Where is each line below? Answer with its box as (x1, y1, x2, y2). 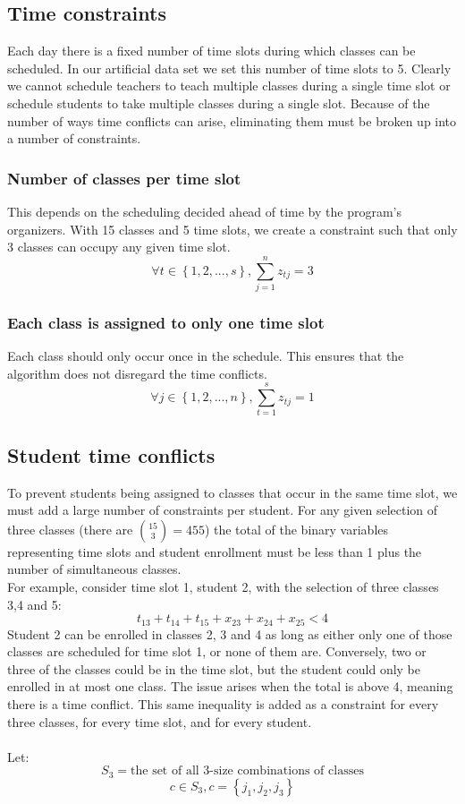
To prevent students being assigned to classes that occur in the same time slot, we (7, 483, 458, 501)
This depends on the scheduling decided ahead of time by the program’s (7, 201, 402, 220)
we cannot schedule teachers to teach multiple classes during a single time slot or (7, 76, 451, 95)
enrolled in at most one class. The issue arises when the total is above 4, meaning (7, 677, 453, 696)
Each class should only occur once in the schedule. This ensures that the (7, 346, 404, 365)
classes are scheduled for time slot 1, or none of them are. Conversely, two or (7, 642, 427, 661)
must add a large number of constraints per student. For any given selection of (7, 500, 438, 519)
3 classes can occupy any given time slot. (7, 237, 231, 256)
